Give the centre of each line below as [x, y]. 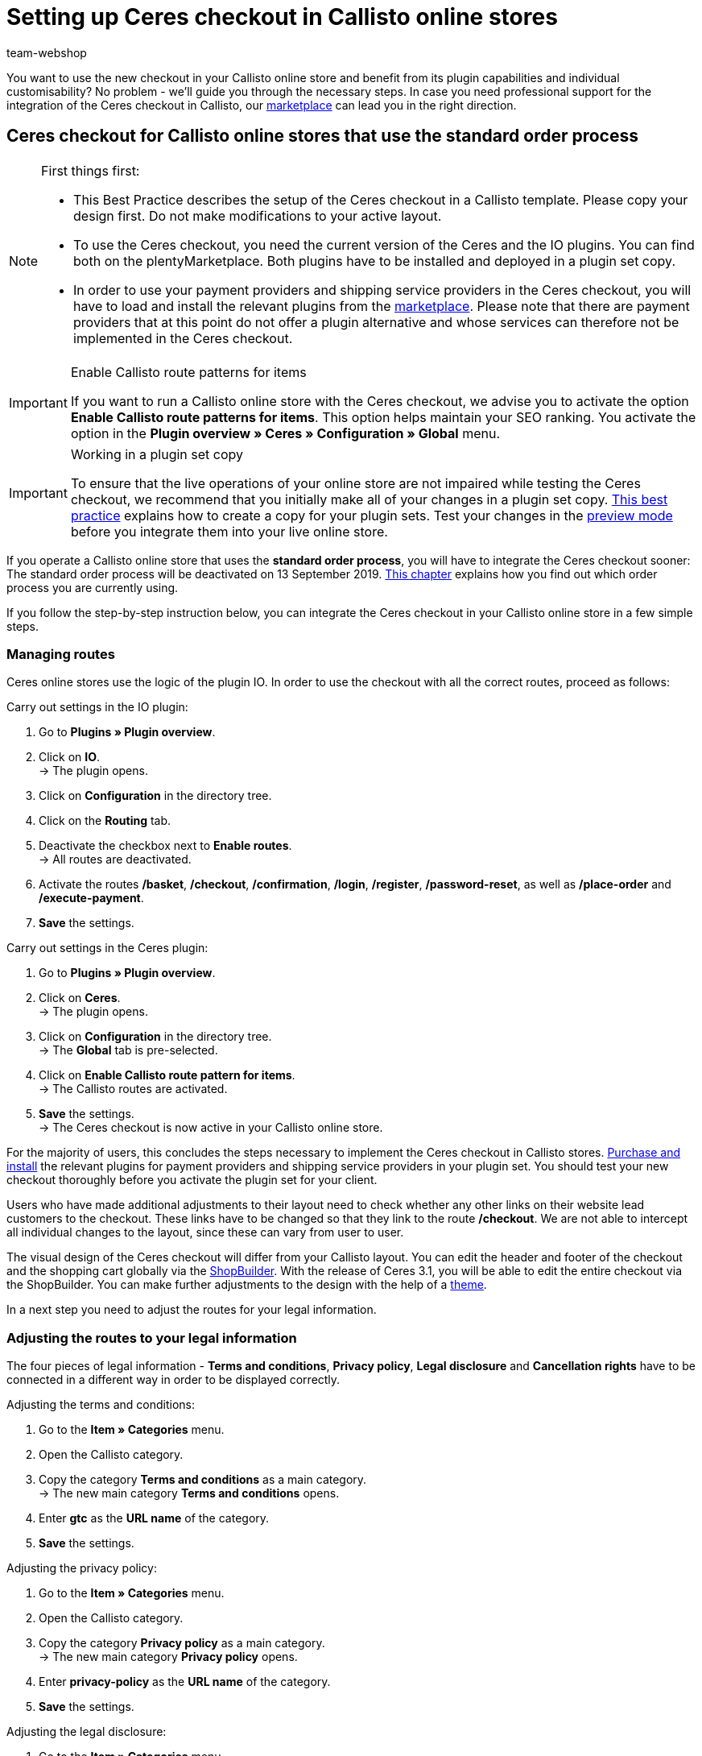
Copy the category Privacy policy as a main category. [182, 1643]
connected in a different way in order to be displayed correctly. [173, 1380]
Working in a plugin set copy [157, 454]
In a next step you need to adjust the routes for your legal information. [192, 1310]
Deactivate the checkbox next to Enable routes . [165, 846]
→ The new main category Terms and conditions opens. [189, 1493]
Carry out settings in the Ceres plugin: [107, 948]
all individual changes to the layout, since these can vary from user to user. [205, 1232]
